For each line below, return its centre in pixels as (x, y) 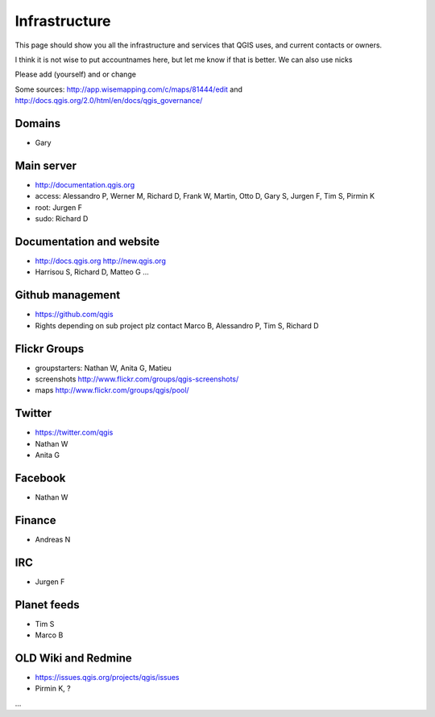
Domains (37, 124)
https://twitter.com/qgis (74, 433)
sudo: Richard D (62, 219)
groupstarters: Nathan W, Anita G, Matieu (104, 368)
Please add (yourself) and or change (76, 74)
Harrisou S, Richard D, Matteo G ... (92, 272)
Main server (46, 165)
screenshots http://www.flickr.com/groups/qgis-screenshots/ (137, 379)
